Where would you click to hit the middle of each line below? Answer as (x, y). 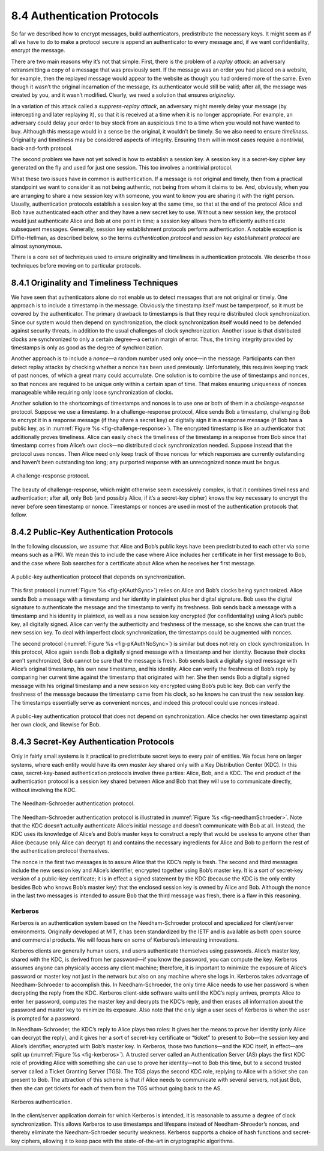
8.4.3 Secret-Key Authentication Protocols (93, 742)
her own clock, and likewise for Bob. (56, 725)
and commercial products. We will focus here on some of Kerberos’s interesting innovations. (125, 940)
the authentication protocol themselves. (60, 851)
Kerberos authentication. (42, 1102)
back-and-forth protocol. (42, 148)
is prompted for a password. (46, 1018)
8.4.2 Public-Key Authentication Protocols (92, 532)
